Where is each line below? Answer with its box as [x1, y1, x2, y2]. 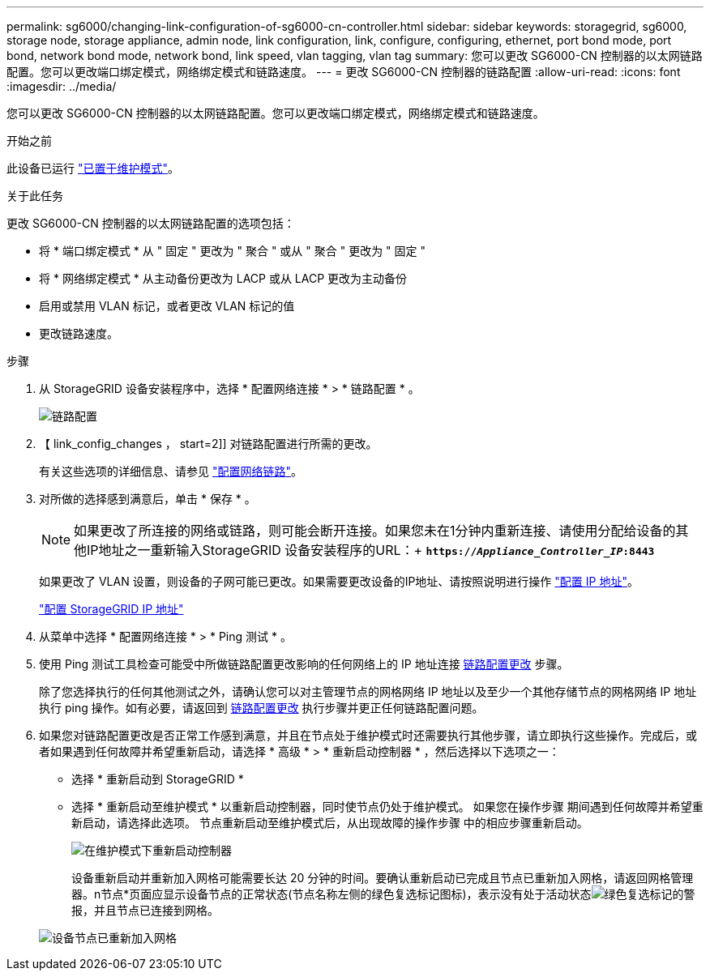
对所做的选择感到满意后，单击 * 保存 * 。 [39, 492, 256, 506]
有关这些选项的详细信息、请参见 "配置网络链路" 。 [39, 464, 302, 478]
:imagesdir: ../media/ [6, 79, 117, 93]
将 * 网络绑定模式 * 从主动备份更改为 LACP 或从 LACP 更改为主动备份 [39, 271, 408, 285]
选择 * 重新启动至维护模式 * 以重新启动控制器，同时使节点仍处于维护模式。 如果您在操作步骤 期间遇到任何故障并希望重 [71, 800, 704, 813]
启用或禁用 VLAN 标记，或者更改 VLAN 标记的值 [39, 299, 295, 313]
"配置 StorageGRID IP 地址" [39, 602, 184, 616]
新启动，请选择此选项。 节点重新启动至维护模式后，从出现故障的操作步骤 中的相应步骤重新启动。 [71, 816, 588, 830]
